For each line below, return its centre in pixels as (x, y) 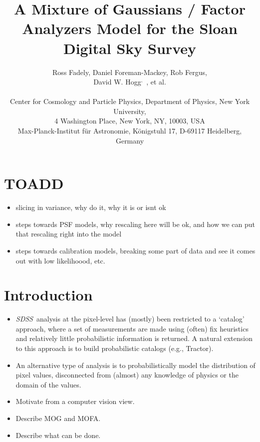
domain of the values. (48, 384)
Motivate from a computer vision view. (75, 401)
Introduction (48, 295)
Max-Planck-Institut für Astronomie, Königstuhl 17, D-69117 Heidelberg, (130, 131)
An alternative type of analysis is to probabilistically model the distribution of (135, 365)
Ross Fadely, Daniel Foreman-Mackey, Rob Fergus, (130, 72)
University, (130, 111)
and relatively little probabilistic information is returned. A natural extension (134, 338)
